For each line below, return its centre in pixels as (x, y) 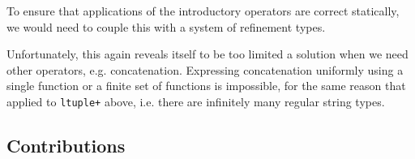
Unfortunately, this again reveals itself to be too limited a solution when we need (207, 54)
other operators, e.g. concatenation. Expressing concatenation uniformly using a (205, 69)
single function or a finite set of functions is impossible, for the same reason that (206, 86)
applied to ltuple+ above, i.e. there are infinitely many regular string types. (196, 101)
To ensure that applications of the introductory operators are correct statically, (203, 11)
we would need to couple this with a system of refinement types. (166, 26)
